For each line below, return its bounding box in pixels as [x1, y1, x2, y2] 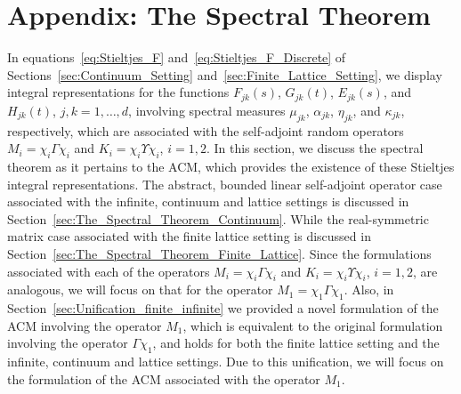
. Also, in [344, 280, 394, 299]
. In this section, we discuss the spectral [206, 139, 424, 157]
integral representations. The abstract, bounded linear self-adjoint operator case [7, 174, 442, 193]
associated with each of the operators [7, 261, 210, 280]
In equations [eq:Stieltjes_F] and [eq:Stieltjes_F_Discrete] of [7, 48, 346, 67]
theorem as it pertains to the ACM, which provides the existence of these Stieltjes [7, 157, 455, 175]
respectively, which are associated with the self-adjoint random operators [7, 121, 404, 140]
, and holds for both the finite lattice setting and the [152, 334, 440, 352]
